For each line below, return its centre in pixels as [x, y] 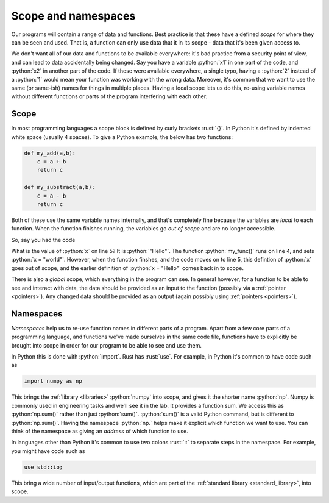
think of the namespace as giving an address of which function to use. [100, 431]
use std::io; [44, 467]
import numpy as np [53, 381]
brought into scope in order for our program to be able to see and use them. [107, 345]
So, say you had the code [43, 240]
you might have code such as [48, 451]
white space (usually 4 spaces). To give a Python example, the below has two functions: [122, 137]
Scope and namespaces [73, 16]
